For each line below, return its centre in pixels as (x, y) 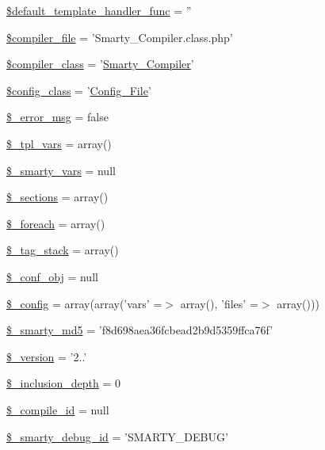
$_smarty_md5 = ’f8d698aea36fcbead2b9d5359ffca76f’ (140, 330)
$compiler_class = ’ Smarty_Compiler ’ (100, 64)
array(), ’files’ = (219, 303)
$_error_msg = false (57, 117)
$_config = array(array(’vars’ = (84, 303)
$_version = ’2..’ (47, 356)
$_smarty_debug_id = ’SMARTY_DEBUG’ (117, 436)
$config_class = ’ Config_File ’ (79, 90)
